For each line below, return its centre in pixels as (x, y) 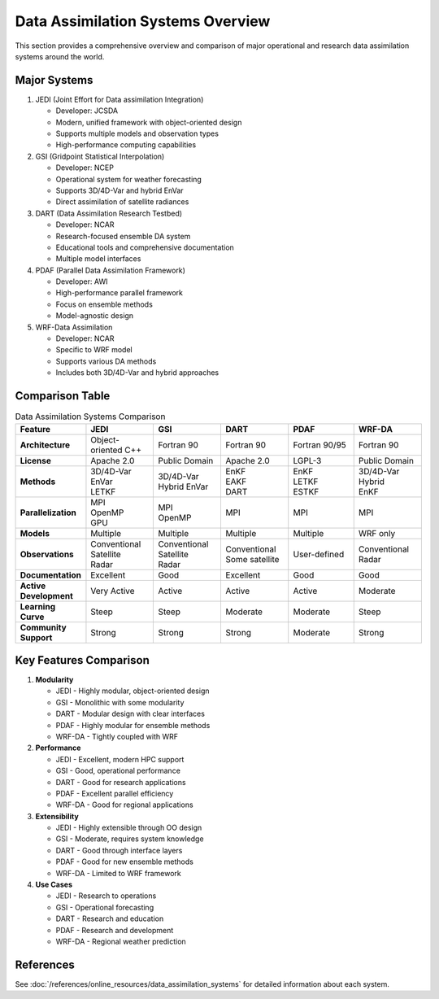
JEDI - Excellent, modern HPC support (120, 759)
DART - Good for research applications (121, 782)
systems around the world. (60, 56)
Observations (47, 554)
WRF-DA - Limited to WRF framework (119, 873)
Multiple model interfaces (98, 259)
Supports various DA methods (106, 361)
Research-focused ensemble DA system (123, 236)
